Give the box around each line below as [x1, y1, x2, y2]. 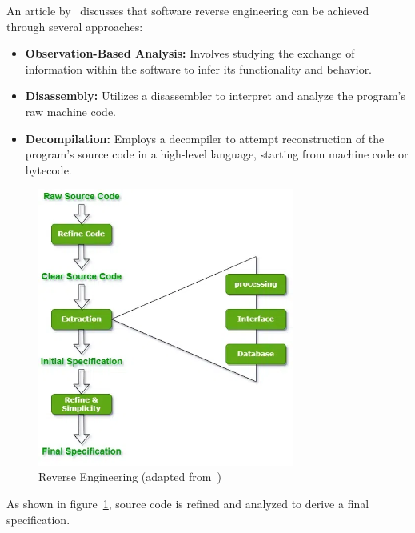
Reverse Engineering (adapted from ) [38, 468, 221, 485]
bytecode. [25, 161, 72, 178]
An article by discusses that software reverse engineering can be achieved [6, 2, 369, 18]
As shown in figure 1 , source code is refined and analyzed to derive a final [6, 495, 369, 511]
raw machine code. [25, 102, 116, 119]
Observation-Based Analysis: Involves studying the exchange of [25, 45, 355, 62]
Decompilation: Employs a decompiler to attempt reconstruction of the [25, 130, 385, 146]
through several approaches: [6, 18, 143, 34]
